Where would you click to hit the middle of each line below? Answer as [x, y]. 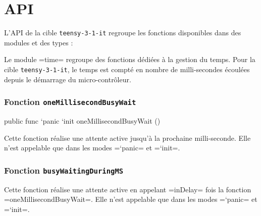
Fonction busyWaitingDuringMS [64, 170]
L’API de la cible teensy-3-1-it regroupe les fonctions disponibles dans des [123, 33]
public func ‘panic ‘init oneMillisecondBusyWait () [82, 121]
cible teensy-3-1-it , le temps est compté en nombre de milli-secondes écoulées [127, 69]
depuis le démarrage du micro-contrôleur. [68, 79]
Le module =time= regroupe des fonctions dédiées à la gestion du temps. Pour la [130, 59]
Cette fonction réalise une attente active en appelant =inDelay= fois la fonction [128, 189]
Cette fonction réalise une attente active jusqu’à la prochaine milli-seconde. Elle [127, 138]
